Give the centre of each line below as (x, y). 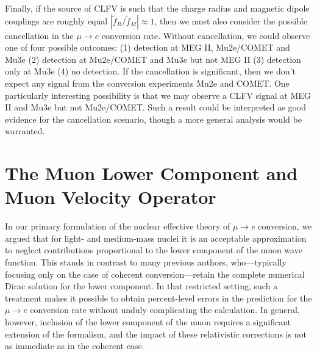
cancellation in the (39, 35)
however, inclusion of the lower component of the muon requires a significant (148, 322)
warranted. (25, 131)
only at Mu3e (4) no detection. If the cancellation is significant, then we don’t (150, 71)
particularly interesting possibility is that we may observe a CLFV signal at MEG (158, 95)
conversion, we (285, 226)
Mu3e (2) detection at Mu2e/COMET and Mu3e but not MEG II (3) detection (153, 59)
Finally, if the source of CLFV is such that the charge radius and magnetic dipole (157, 8)
